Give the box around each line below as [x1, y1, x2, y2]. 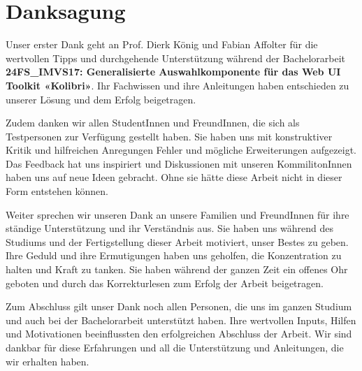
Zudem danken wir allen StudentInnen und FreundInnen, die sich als [6, 115, 300, 130]
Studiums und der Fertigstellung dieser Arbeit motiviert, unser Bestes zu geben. [6, 234, 349, 249]
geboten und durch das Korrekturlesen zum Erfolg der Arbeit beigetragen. [6, 275, 324, 290]
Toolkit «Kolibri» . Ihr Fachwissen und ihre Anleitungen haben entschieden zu [6, 78, 349, 92]
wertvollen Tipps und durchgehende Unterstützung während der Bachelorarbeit [6, 50, 345, 65]
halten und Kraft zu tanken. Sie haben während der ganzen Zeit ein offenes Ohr [6, 262, 348, 277]
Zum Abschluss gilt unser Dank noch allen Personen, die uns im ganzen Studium [6, 299, 352, 314]
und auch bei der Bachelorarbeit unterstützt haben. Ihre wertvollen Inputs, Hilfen [6, 312, 356, 327]
